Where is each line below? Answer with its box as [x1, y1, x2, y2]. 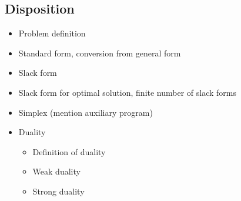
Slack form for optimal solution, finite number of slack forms [18, 86, 237, 98]
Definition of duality [32, 145, 106, 158]
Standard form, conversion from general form [18, 46, 181, 59]
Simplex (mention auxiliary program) [18, 106, 153, 118]
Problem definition [18, 27, 86, 39]
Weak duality [32, 165, 81, 177]
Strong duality [32, 185, 85, 197]
